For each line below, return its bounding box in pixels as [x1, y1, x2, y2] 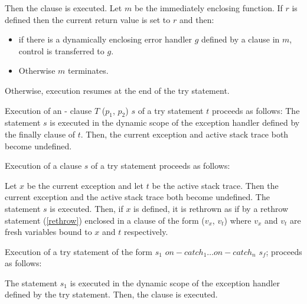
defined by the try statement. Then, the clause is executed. [5, 288, 218, 300]
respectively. [123, 225, 168, 238]
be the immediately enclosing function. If [134, 2, 283, 14]
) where [224, 214, 252, 226]
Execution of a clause [5, 159, 82, 172]
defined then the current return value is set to [5, 13, 171, 25]
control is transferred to [18, 44, 104, 57]
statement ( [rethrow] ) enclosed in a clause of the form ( [5, 214, 205, 226]
